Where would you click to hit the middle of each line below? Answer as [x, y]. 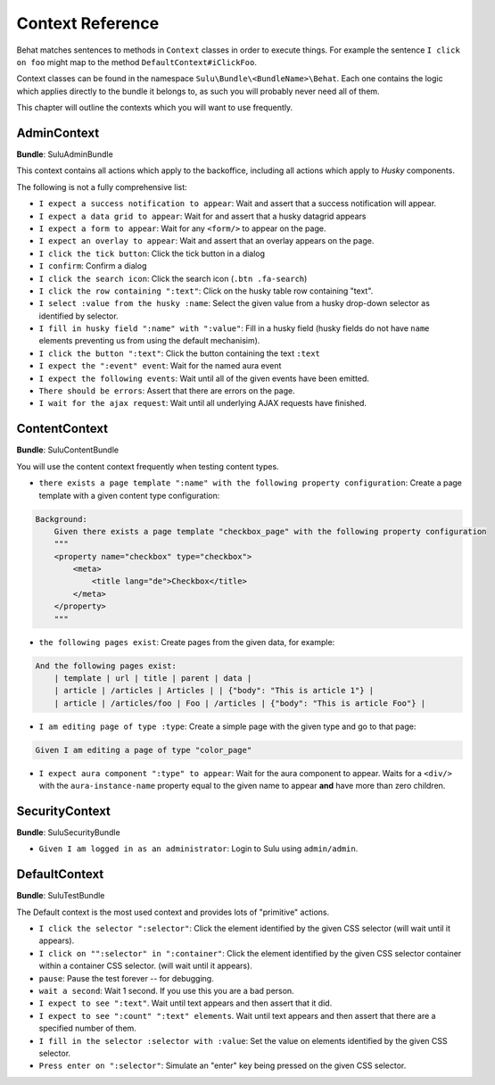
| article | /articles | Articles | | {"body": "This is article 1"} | [214, 691]
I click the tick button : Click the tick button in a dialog [152, 253]
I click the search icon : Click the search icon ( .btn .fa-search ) [173, 278]
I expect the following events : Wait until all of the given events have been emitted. [204, 378]
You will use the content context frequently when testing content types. [148, 466]
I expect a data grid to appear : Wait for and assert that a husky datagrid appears [202, 216]
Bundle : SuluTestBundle [61, 896]
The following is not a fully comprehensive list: [102, 186]
